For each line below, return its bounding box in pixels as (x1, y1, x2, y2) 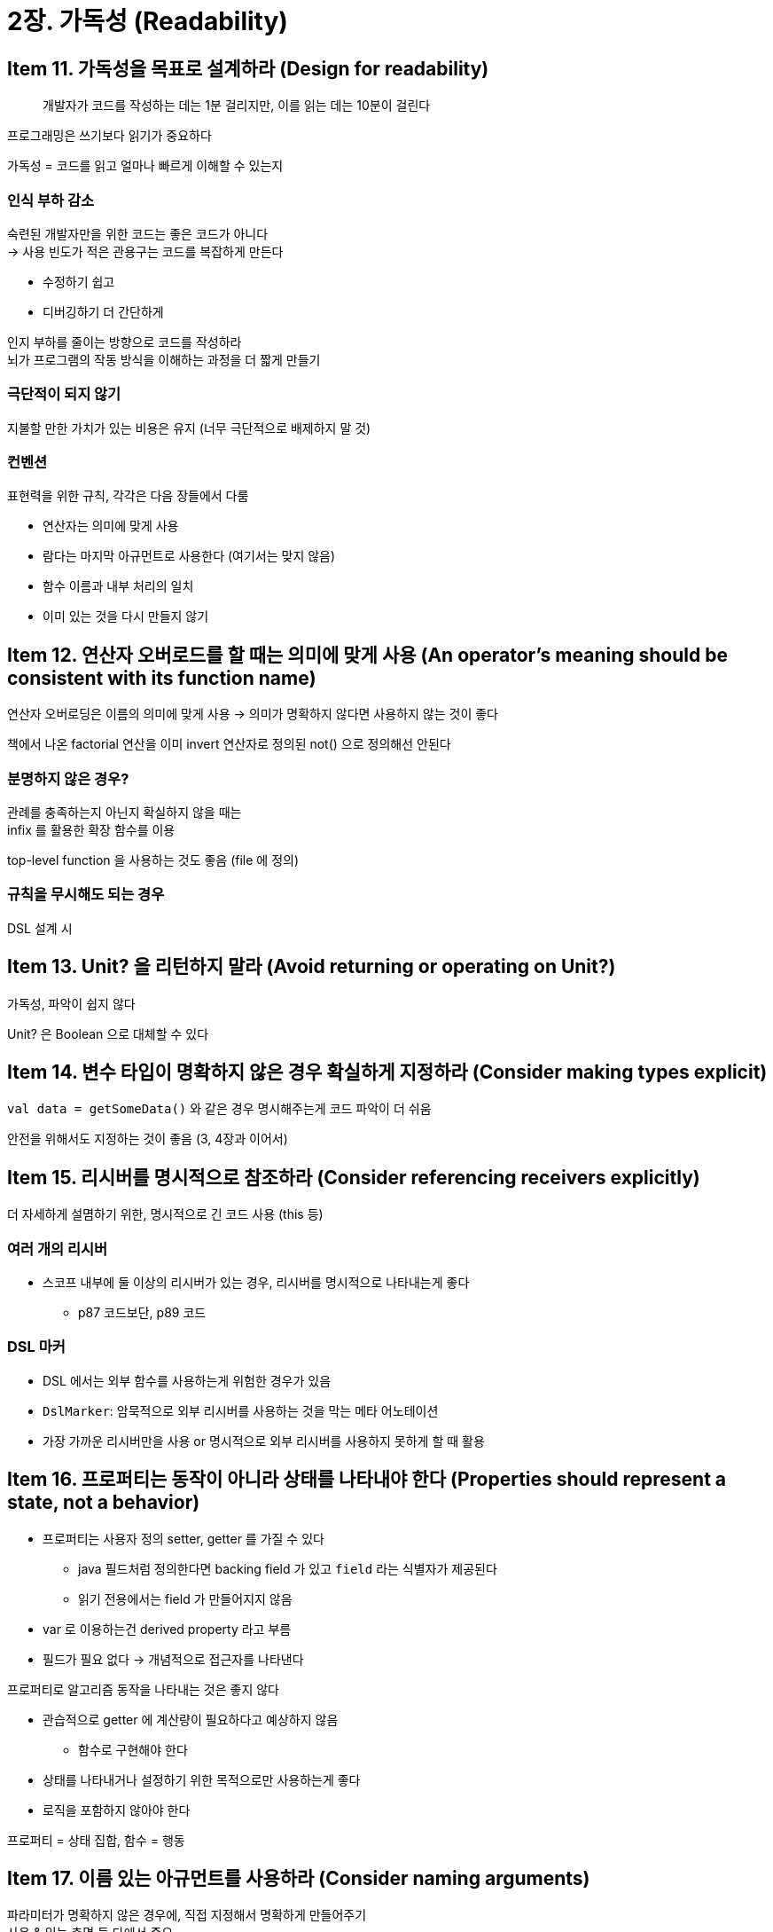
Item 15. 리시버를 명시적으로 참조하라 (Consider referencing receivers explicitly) (7, 1166, 700, 1189)
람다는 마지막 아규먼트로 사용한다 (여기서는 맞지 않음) (43, 548, 336, 564)
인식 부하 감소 (7, 191, 95, 209)
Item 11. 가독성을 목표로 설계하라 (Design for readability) (7, 57, 489, 80)
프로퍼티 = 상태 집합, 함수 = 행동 (7, 1832, 185, 1848)
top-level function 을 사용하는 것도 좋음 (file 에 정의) (7, 852, 300, 868)
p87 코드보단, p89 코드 (78, 1305, 207, 1321)
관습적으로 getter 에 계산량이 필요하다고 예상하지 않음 (43, 1711, 339, 1727)
